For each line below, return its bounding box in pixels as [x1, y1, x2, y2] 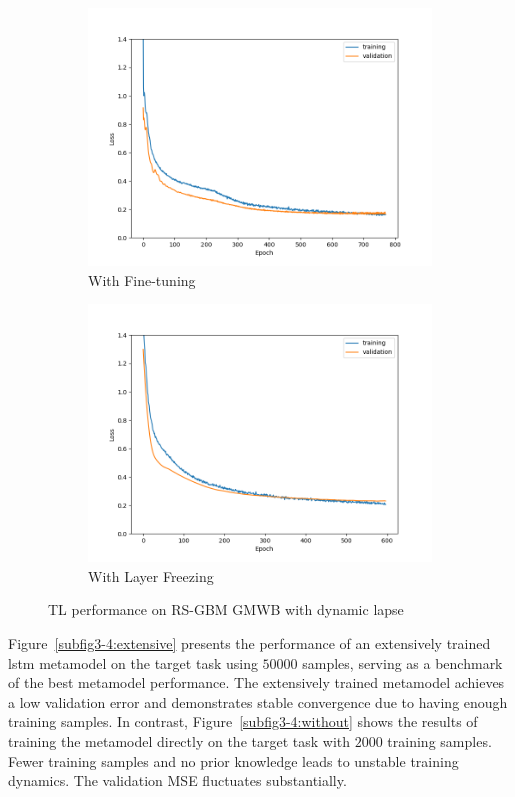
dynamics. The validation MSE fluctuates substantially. [8, 770, 347, 791]
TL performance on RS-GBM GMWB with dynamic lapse [48, 599, 404, 620]
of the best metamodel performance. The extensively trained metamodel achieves [8, 672, 505, 693]
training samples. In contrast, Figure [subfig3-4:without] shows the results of [8, 711, 478, 732]
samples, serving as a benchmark [302, 652, 503, 673]
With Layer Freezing [88, 565, 214, 586]
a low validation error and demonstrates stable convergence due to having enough [8, 691, 508, 712]
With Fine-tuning [88, 269, 196, 290]
